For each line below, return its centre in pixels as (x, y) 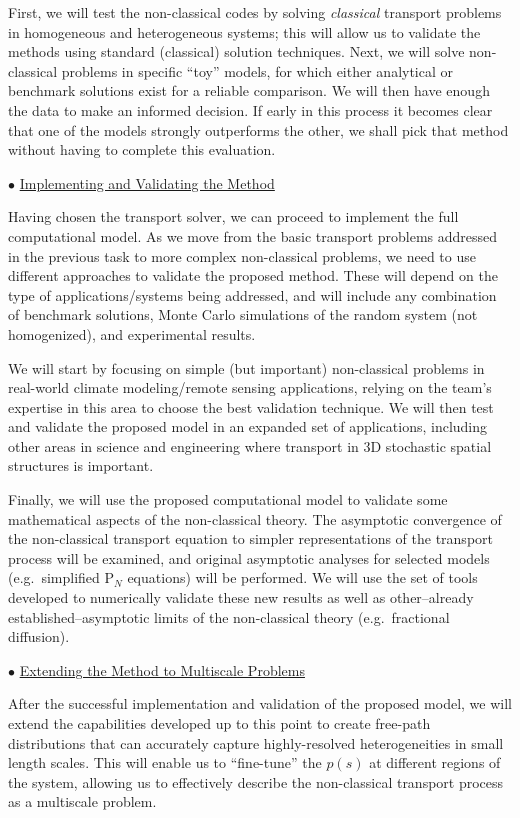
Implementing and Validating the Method (147, 182)
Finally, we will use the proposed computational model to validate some (228, 499)
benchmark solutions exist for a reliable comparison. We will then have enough (249, 90)
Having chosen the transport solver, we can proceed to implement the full (233, 216)
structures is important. (81, 465)
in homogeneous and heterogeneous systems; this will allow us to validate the (244, 31)
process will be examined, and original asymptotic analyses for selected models (249, 557)
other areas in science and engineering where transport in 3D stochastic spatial (250, 445)
